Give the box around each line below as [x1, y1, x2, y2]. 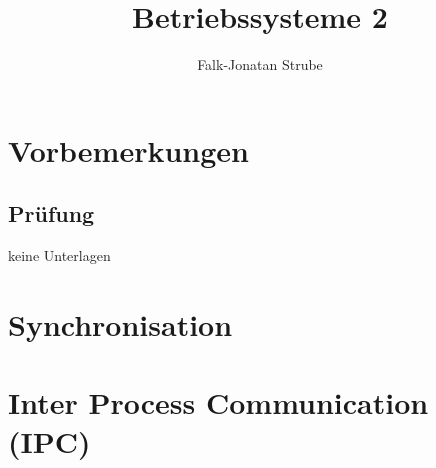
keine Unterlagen [8, 245, 111, 266]
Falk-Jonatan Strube [197, 54, 323, 75]
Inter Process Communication [8, 382, 429, 423]
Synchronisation [8, 303, 233, 344]
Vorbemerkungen [8, 129, 249, 170]
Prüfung [8, 198, 95, 229]
